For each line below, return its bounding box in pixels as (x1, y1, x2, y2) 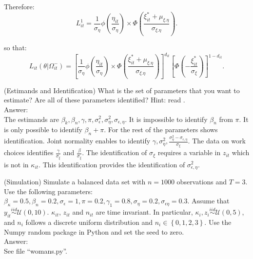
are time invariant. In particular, (96, 207, 193, 217)
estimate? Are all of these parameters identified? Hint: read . (4, 95, 185, 105)
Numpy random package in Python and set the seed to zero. (4, 226, 184, 237)
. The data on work (188, 136, 246, 146)
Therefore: (4, 1, 35, 11)
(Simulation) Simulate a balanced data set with (4, 176, 146, 186)
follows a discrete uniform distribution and (25, 217, 153, 227)
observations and (176, 176, 227, 186)
